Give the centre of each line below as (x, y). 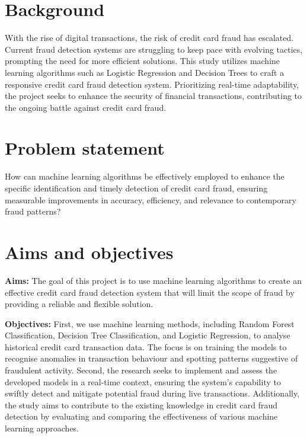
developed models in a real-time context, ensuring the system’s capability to (143, 381)
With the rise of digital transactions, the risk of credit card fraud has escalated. (149, 38)
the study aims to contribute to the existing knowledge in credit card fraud (141, 405)
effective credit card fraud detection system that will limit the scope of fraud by (150, 292)
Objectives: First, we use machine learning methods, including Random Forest (150, 323)
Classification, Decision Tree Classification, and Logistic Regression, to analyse (148, 335)
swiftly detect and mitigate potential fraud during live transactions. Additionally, (152, 393)
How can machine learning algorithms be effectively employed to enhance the (145, 176)
